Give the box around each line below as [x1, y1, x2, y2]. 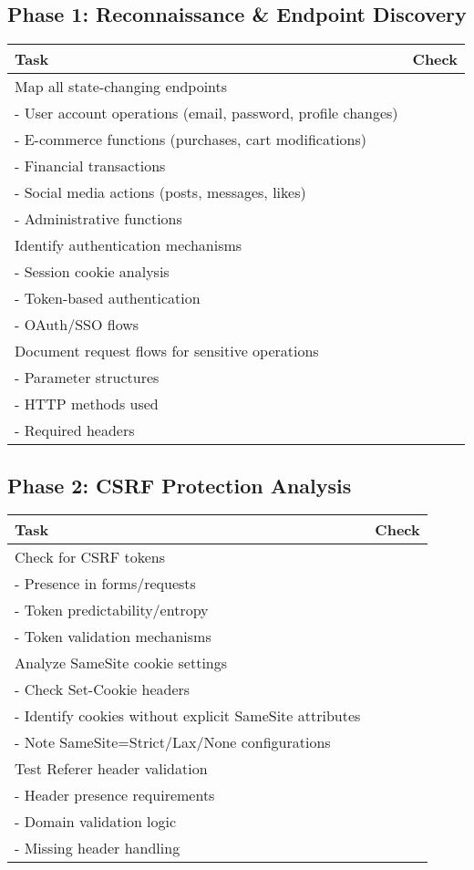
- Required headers [15, 419, 135, 441]
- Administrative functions [15, 208, 182, 230]
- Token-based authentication [15, 287, 201, 309]
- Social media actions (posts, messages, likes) [15, 181, 306, 203]
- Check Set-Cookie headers [15, 678, 191, 700]
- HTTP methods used [15, 393, 159, 415]
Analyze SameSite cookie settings [15, 652, 228, 674]
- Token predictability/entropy [15, 599, 209, 621]
